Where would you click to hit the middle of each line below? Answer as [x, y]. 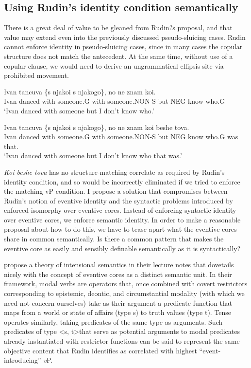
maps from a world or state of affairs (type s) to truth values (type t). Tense [118, 312]
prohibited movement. [36, 75]
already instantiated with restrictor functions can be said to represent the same [122, 341]
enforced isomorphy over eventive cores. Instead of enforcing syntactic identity [120, 210]
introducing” [23, 360]
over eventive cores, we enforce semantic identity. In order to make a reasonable [122, 219]
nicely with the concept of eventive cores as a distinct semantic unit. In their [118, 274]
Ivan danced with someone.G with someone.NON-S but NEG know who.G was [121, 137]
